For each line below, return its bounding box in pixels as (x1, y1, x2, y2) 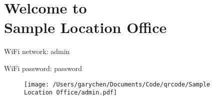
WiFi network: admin (4, 46, 70, 56)
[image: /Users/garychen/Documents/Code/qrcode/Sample (24, 80, 210, 88)
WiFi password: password (4, 62, 82, 73)
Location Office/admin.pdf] (24, 89, 117, 96)
